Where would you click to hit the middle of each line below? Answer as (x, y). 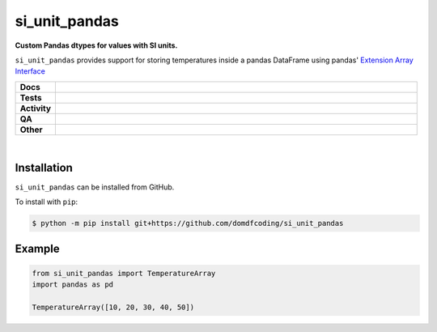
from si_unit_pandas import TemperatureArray (124, 273)
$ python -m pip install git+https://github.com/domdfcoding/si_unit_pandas (188, 223)
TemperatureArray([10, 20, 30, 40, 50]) (113, 307)
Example (37, 249)
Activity (36, 108)
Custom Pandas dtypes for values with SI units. (96, 45)
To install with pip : (47, 202)
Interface (30, 71)
